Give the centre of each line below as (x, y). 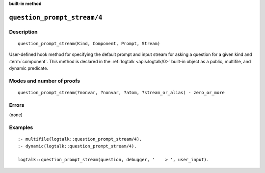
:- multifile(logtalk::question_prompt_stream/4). (80, 139)
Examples (21, 127)
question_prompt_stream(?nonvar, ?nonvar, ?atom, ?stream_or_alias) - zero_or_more (121, 93)
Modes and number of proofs (45, 81)
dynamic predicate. (29, 68)
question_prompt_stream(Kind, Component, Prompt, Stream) (89, 43)
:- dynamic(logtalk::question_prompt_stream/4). (77, 146)
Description (23, 32)
